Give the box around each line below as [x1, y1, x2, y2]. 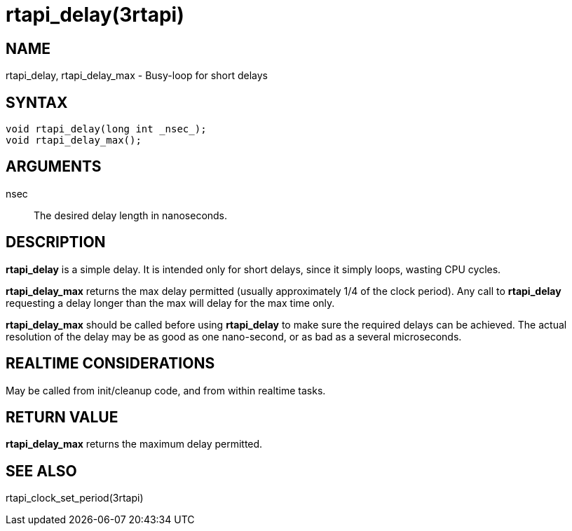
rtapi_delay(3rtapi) [6, 3, 184, 27]
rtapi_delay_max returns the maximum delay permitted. [6, 438, 263, 450]
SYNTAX [6, 93, 68, 111]
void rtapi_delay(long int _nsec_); [6, 123, 207, 135]
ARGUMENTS [6, 158, 102, 176]
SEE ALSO [6, 462, 77, 480]
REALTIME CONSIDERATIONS [6, 354, 215, 373]
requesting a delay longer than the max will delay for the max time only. [6, 296, 335, 309]
